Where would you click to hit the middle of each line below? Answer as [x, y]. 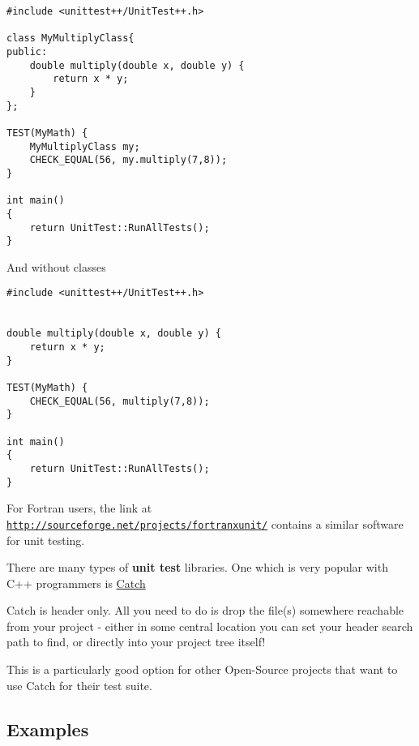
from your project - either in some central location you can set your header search [210, 626]
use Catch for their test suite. [79, 685]
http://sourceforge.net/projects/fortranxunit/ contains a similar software [205, 523]
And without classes [56, 266]
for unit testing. [46, 540]
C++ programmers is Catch [76, 583]
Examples [48, 729]
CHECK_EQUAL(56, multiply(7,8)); [120, 401]
